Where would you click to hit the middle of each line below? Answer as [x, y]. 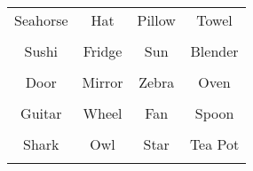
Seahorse [41, 20]
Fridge [103, 51]
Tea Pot [214, 144]
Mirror [103, 82]
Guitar [41, 113]
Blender [214, 51]
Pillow [156, 20]
